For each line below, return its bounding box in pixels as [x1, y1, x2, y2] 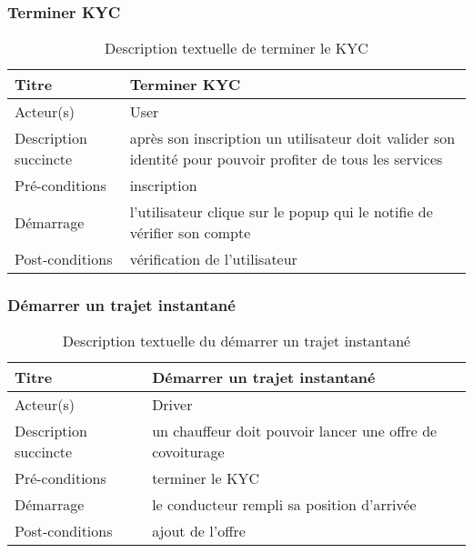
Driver [152, 394, 193, 416]
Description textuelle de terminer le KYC [105, 37, 368, 59]
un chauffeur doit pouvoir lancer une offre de [152, 420, 438, 442]
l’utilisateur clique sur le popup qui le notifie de [129, 201, 433, 223]
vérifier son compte [129, 222, 251, 244]
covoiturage [152, 441, 225, 463]
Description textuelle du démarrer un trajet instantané [62, 330, 411, 352]
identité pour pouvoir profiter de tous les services [129, 148, 443, 170]
